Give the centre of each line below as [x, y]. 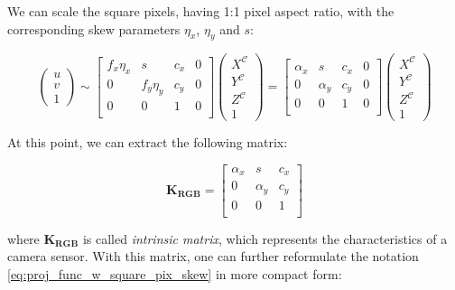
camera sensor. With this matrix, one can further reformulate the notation [213, 256]
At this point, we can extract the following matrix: [148, 142]
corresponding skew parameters [94, 28]
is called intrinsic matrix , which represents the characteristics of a [265, 238]
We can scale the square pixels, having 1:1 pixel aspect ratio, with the [201, 11]
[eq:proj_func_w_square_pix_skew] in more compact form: [175, 273]
